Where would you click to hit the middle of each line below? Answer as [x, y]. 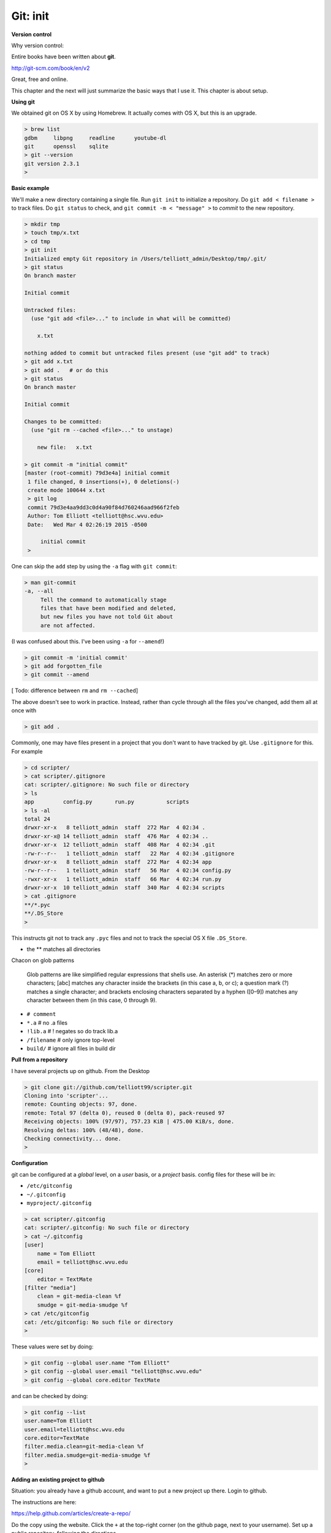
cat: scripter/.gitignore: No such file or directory [107, 785]
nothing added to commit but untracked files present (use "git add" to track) [147, 353]
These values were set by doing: [52, 1347]
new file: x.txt [65, 447]
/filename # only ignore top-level [70, 1040]
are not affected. [68, 625]
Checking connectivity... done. [73, 1139]
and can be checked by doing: [50, 1396]
